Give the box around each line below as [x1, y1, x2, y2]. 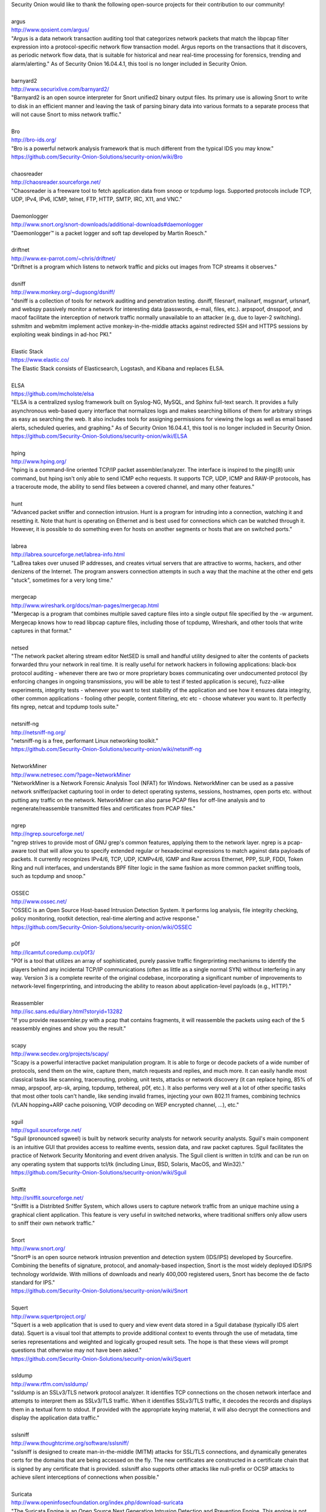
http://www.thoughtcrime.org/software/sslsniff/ [11, 1439, 129, 1447]
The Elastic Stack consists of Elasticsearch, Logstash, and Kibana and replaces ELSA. [11, 365, 225, 372]
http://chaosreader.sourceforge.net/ [11, 178, 101, 186]
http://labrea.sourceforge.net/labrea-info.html [11, 551, 125, 558]
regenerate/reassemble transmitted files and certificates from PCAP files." [11, 805, 196, 812]
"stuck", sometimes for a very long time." [11, 576, 113, 584]
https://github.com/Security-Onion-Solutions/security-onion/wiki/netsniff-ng [11, 746, 202, 753]
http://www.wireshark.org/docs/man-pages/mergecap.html [11, 602, 159, 609]
